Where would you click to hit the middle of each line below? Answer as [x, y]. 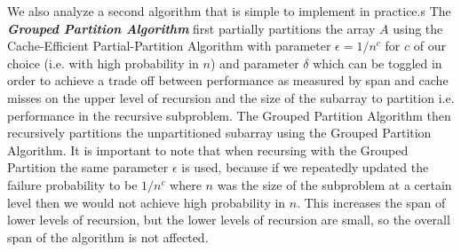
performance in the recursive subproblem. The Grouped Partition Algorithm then [229, 115]
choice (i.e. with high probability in [103, 63]
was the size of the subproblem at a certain [334, 184]
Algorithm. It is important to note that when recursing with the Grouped [208, 150]
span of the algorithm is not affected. [108, 236]
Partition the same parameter [88, 167]
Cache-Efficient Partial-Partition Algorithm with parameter [169, 46]
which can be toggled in [378, 63]
